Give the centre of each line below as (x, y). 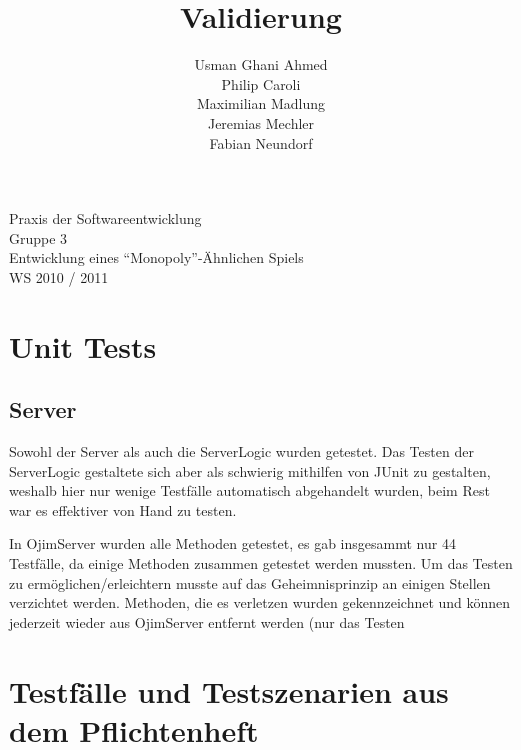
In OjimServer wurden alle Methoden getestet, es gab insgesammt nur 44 (232, 543)
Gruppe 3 (38, 237)
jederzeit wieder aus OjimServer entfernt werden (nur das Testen (207, 621)
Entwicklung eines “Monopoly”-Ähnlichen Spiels (156, 257)
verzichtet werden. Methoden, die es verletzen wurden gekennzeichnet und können (260, 602)
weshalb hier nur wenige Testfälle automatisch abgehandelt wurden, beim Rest (249, 490)
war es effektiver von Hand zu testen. (123, 509)
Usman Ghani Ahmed (261, 64)
